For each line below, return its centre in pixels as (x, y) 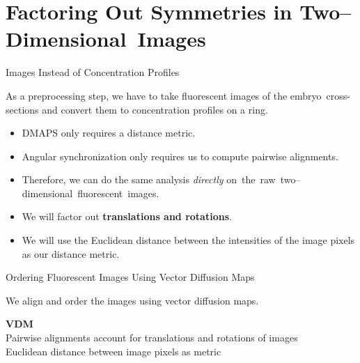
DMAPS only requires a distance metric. (109, 133)
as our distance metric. (71, 253)
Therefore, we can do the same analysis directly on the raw (149, 179)
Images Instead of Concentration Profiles (93, 72)
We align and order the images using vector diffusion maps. (132, 300)
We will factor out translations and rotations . (127, 216)
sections (22, 109)
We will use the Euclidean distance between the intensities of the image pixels (188, 240)
